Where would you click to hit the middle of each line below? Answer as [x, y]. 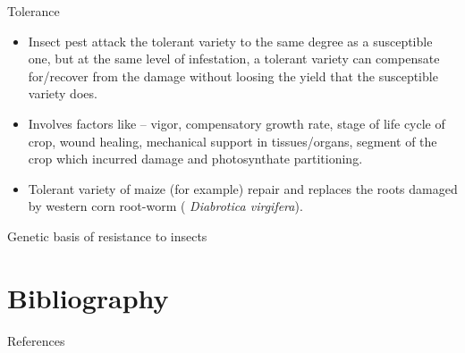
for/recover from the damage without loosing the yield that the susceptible [233, 76]
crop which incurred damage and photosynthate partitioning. [195, 159]
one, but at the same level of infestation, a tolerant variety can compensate [234, 59]
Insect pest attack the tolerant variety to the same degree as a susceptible [230, 41]
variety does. [63, 93]
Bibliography [88, 297]
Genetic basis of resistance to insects [107, 235]
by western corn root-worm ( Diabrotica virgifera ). [165, 206]
